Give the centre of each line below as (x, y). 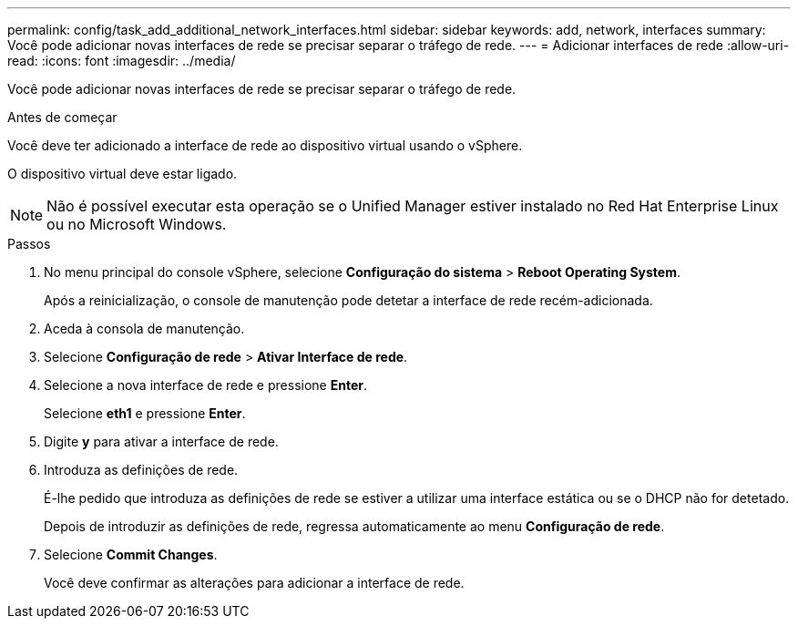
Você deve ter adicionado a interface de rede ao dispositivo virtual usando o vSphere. (265, 145)
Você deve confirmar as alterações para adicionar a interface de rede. (254, 583)
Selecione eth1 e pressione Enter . (145, 413)
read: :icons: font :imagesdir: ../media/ (122, 61)
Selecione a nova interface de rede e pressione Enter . (205, 385)
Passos (29, 244)
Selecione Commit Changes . (131, 554)
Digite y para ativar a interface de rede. (161, 441)
